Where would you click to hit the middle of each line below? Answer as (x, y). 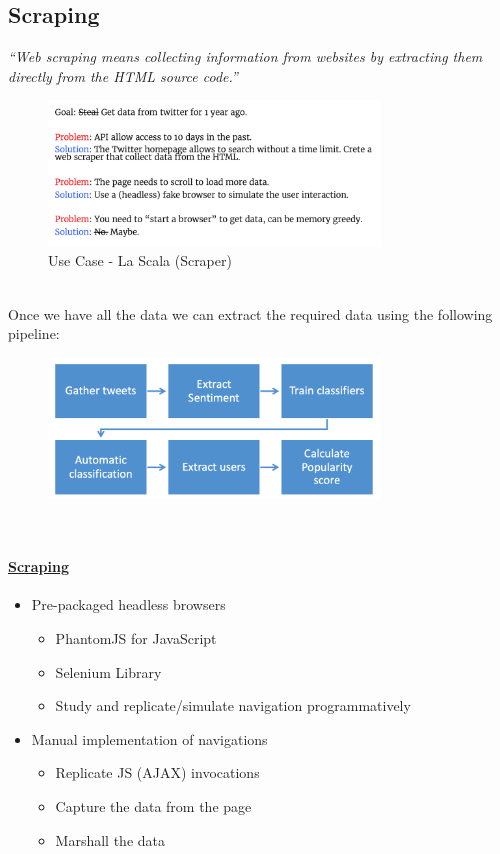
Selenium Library (108, 671)
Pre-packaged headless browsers (128, 604)
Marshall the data (110, 839)
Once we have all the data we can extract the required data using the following (250, 313)
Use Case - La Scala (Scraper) (140, 260)
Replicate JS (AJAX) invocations (157, 772)
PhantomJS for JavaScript (136, 638)
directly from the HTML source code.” (123, 75)
